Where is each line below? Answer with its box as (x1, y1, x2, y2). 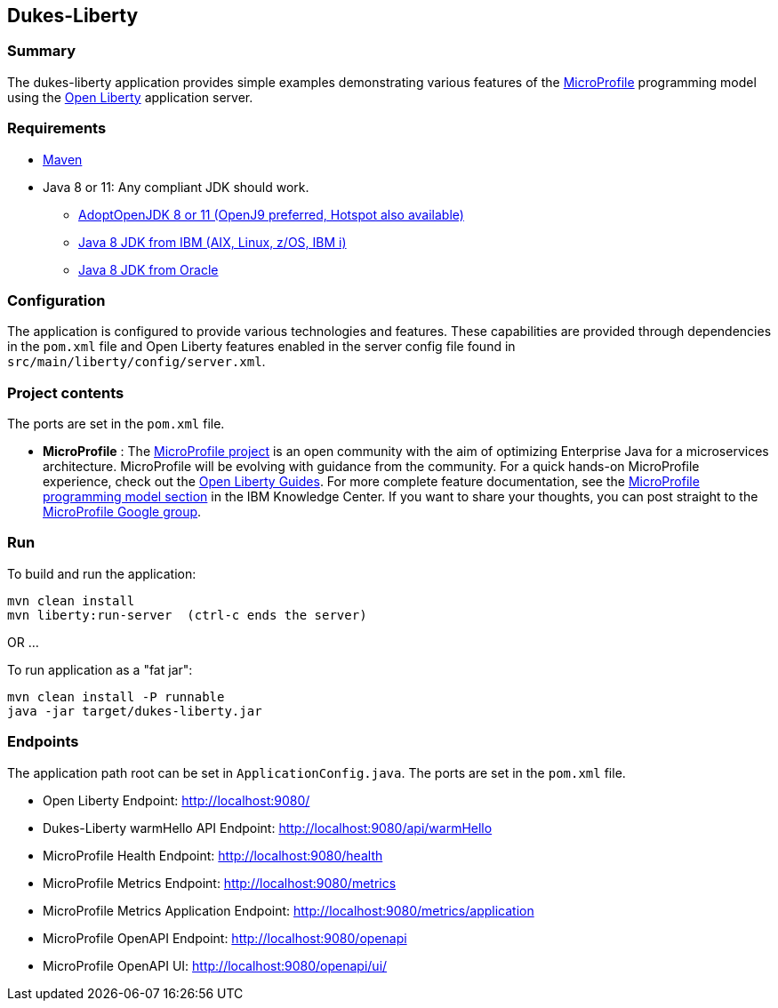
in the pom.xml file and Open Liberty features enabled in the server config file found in (7, 339, 516, 355)
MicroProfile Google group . (43, 504, 202, 520)
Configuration (7, 291, 106, 309)
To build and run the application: (7, 565, 197, 581)
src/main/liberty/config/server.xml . (7, 354, 266, 370)
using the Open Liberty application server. (7, 89, 253, 105)
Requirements (7, 119, 107, 138)
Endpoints (7, 732, 79, 751)
